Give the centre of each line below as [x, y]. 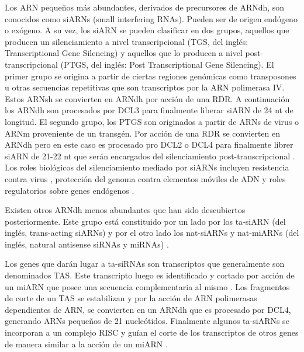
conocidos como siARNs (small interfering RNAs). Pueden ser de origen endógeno [151, 18]
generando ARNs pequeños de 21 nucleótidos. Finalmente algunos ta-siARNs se [147, 321]
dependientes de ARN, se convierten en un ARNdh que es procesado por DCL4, [148, 309]
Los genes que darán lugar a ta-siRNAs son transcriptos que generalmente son [145, 264]
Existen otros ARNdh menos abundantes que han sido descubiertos [125, 210]
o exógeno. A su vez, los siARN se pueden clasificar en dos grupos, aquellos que [147, 30]
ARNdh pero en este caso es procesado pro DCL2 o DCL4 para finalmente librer [149, 144]
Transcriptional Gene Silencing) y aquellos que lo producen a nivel [124, 53]
